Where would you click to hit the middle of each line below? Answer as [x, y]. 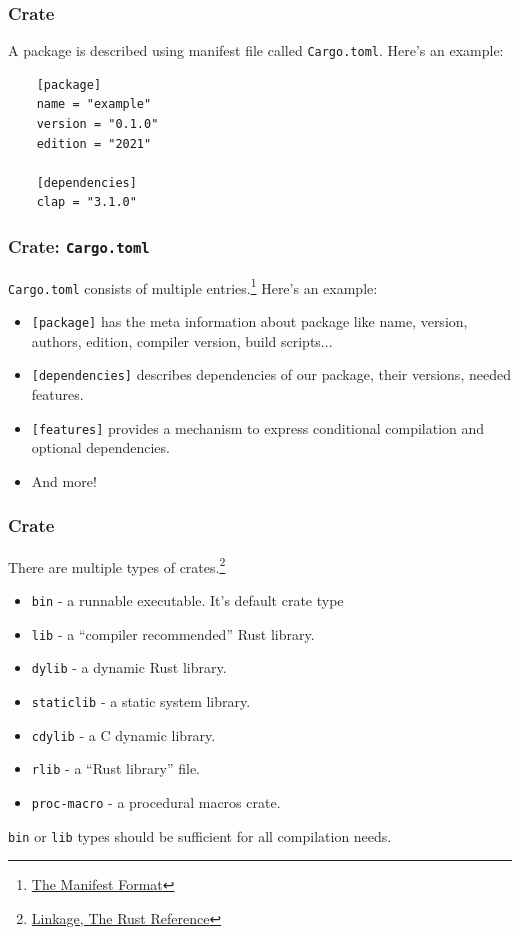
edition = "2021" [94, 143]
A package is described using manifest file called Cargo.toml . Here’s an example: [256, 50]
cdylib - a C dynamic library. [123, 734]
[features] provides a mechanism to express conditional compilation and [258, 427]
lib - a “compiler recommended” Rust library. [173, 633]
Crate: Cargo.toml [79, 245]
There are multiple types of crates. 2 [117, 565]
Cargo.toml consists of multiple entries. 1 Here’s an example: [193, 286]
